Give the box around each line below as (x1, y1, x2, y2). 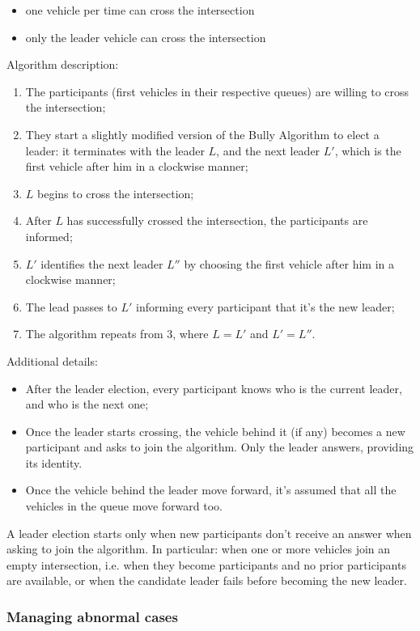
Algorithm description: (6, 56, 119, 73)
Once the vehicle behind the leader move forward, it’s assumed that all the (25, 481, 397, 498)
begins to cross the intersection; (37, 184, 194, 201)
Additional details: (6, 352, 98, 369)
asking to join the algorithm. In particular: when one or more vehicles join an (6, 540, 391, 557)
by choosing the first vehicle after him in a (184, 255, 395, 272)
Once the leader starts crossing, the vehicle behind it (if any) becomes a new (25, 422, 405, 439)
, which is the (334, 142, 401, 159)
